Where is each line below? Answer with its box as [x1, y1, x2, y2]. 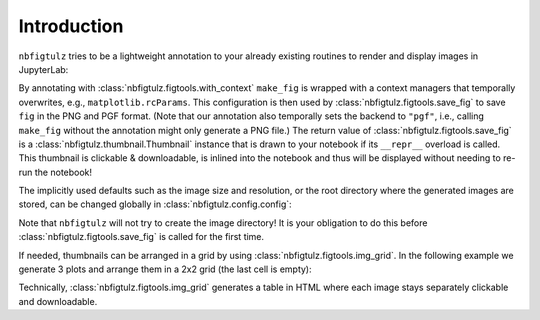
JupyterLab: [18, 63, 69, 75]
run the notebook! [18, 166, 93, 178]
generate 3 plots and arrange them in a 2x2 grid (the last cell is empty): [18, 263, 312, 275]
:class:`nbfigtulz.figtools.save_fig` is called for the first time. [18, 231, 265, 243]
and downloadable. [18, 295, 98, 307]
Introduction [18, 15, 124, 37]
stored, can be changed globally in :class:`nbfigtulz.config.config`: [18, 198, 292, 210]
